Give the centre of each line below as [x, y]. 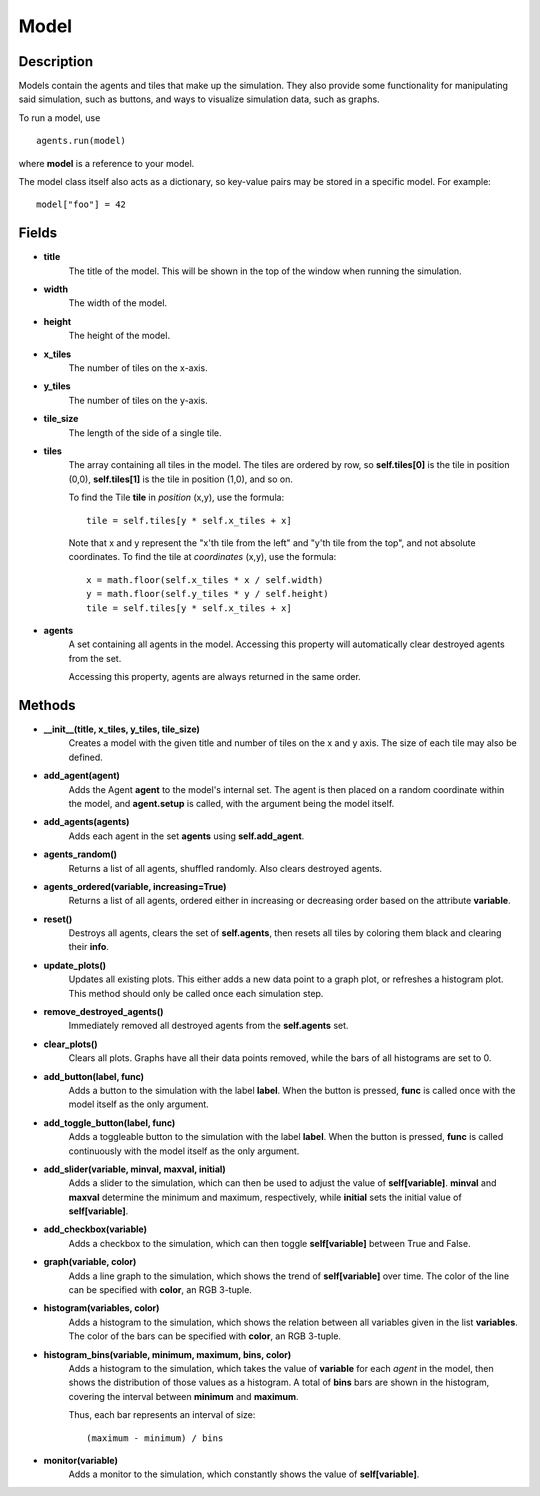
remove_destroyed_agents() [103, 1012]
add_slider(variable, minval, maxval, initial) [135, 1169]
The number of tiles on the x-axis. [138, 368]
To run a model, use [59, 117]
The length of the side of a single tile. [145, 432]
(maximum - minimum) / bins [155, 1438]
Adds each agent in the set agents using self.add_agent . [186, 836]
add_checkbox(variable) [95, 1229]
